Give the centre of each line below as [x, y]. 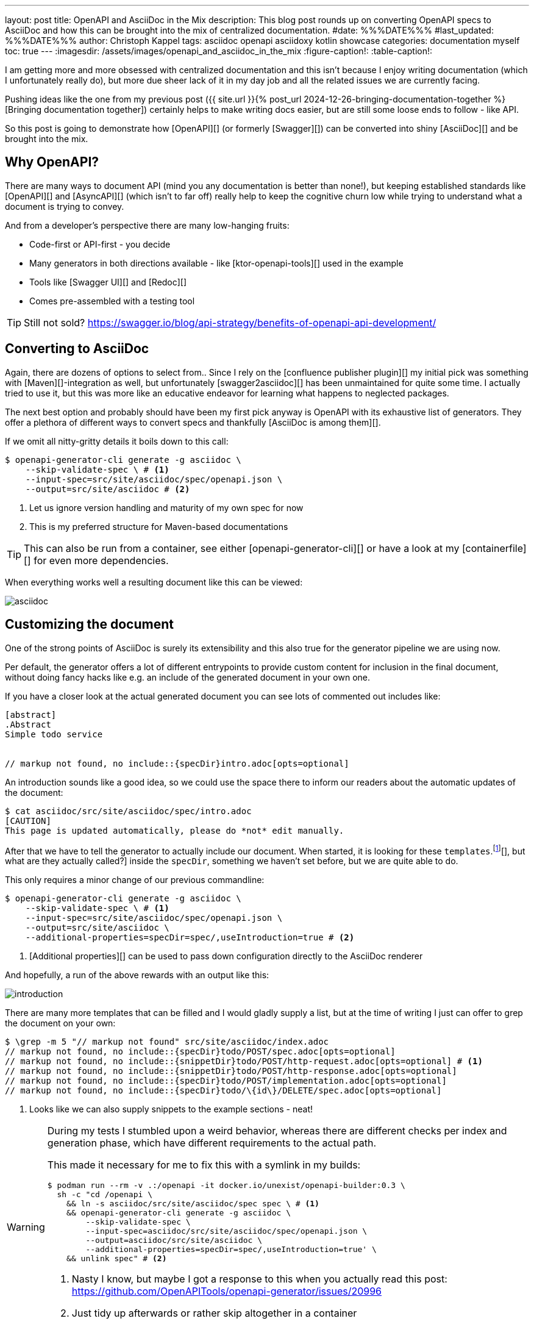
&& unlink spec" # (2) [117, 1259]
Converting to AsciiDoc [77, 349]
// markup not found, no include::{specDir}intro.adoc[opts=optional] [177, 763]
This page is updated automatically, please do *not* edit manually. [175, 830]
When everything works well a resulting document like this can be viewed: [154, 582]
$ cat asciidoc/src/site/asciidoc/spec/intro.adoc [128, 811]
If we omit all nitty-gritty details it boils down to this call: [117, 441]
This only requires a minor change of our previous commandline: [135, 880]
